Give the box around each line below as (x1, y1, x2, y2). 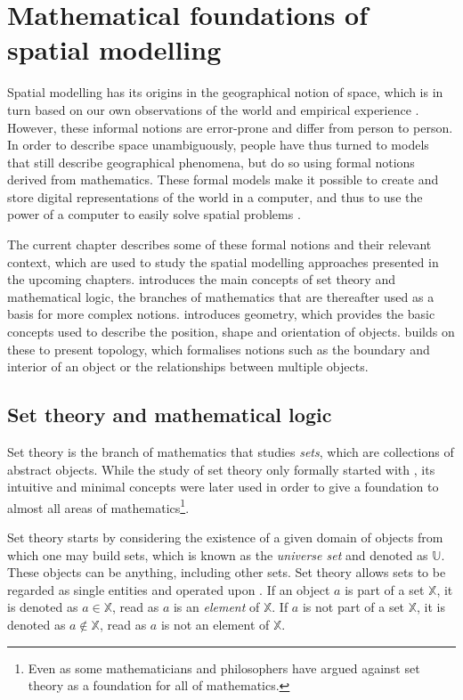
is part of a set (345, 580, 425, 598)
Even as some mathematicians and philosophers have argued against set (28, 658, 420, 677)
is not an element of (160, 615, 270, 634)
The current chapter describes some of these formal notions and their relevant (7, 235, 432, 254)
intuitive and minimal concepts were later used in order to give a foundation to (7, 477, 439, 496)
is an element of (173, 598, 260, 616)
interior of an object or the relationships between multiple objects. (7, 357, 369, 376)
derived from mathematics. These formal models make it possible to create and (7, 170, 439, 189)
